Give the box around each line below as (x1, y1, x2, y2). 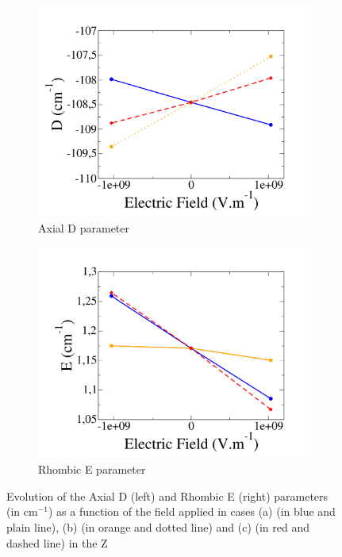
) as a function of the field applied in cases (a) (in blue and (48, 503, 336, 520)
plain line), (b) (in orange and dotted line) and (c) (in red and (6, 519, 310, 535)
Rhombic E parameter (38, 461, 146, 478)
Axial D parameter (38, 220, 129, 236)
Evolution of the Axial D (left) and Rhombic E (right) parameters (6, 487, 329, 504)
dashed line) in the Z (6, 534, 108, 551)
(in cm (6, 503, 38, 520)
